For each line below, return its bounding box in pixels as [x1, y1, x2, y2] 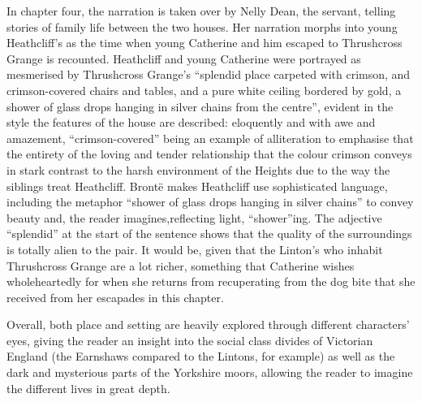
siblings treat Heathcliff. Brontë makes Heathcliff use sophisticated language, [6, 177, 388, 194]
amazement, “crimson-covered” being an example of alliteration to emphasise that [6, 129, 414, 146]
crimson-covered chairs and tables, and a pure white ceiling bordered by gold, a [6, 81, 402, 98]
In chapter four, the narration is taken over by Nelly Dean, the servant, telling [6, 2, 396, 19]
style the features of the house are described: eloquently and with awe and [6, 114, 376, 131]
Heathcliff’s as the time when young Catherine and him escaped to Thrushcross [6, 34, 403, 51]
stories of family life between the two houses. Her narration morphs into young [6, 18, 398, 35]
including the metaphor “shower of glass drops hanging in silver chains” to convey [6, 193, 414, 210]
